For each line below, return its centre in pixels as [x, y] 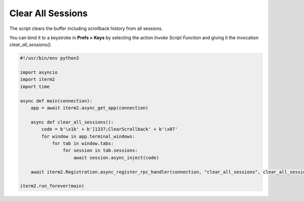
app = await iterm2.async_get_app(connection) [90, 108]
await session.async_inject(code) [116, 158]
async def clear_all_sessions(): [72, 122]
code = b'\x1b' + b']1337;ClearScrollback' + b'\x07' [109, 129]
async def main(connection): [56, 101]
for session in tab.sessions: [100, 150]
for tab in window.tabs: [83, 143]
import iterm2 [37, 79]
